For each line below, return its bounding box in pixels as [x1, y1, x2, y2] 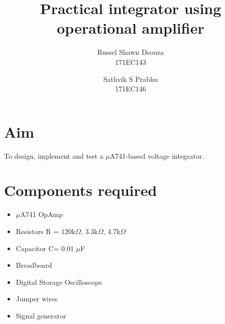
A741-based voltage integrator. [109, 150, 204, 161]
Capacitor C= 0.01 [16, 243, 74, 253]
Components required [4, 180, 157, 200]
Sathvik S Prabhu [103, 73, 158, 84]
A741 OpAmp [20, 209, 63, 220]
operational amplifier [57, 18, 204, 38]
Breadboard [16, 260, 52, 270]
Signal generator [16, 310, 66, 320]
